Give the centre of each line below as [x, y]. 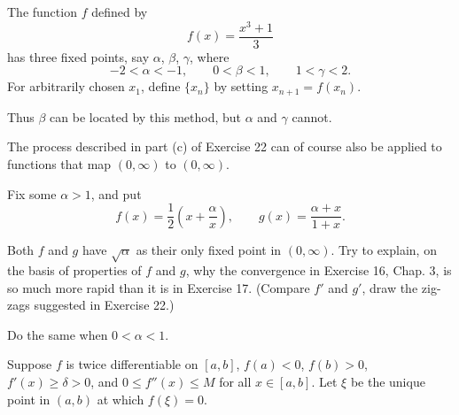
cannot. [312, 116]
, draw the [390, 287]
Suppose [30, 364]
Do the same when [58, 334]
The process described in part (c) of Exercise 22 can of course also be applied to [225, 146]
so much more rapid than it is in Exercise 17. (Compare [159, 287]
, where [210, 56]
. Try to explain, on [384, 250]
